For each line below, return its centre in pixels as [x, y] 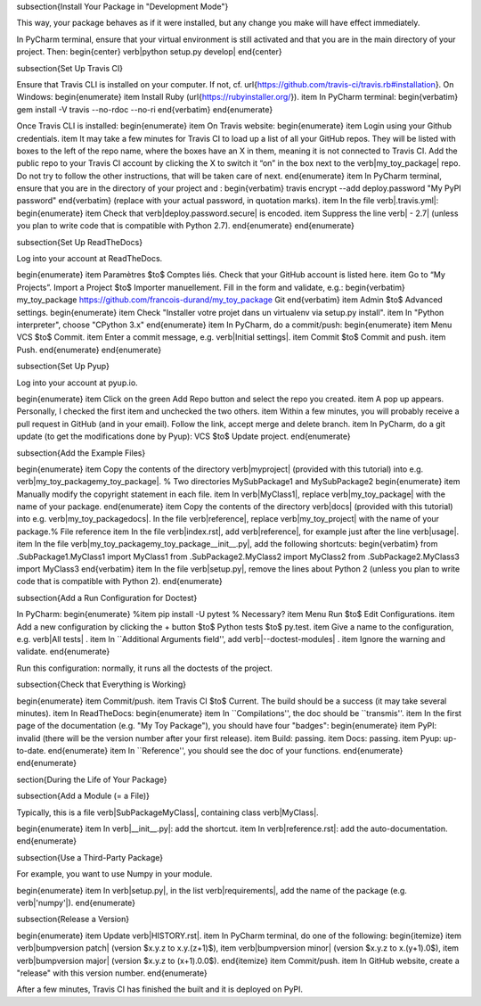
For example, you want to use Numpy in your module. [114, 874]
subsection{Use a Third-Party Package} [90, 857]
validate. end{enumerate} [63, 652]
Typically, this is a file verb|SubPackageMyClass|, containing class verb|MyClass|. [168, 812]
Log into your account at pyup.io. [77, 383]
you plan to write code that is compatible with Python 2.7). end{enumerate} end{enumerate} [186, 226]
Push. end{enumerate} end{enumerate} [89, 350]
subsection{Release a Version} [73, 919]
